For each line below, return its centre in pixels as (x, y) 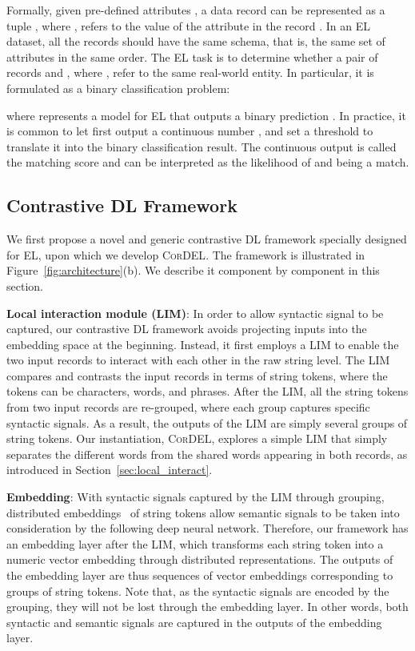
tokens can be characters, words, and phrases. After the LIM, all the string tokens (207, 391)
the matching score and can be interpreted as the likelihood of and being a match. (208, 162)
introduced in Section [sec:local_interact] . (110, 470)
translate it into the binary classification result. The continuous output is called (202, 146)
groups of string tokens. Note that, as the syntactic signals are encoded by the (198, 591)
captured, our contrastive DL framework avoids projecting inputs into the (187, 329)
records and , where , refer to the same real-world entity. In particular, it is (190, 72)
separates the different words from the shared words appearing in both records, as (207, 454)
